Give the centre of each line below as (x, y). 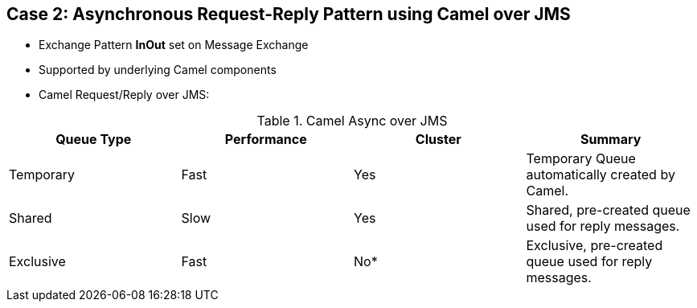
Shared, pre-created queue (608, 210)
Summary (611, 140)
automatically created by (601, 175)
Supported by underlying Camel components (158, 70)
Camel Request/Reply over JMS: (124, 95)
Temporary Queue (581, 159)
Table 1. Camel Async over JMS (352, 121)
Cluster (438, 140)
